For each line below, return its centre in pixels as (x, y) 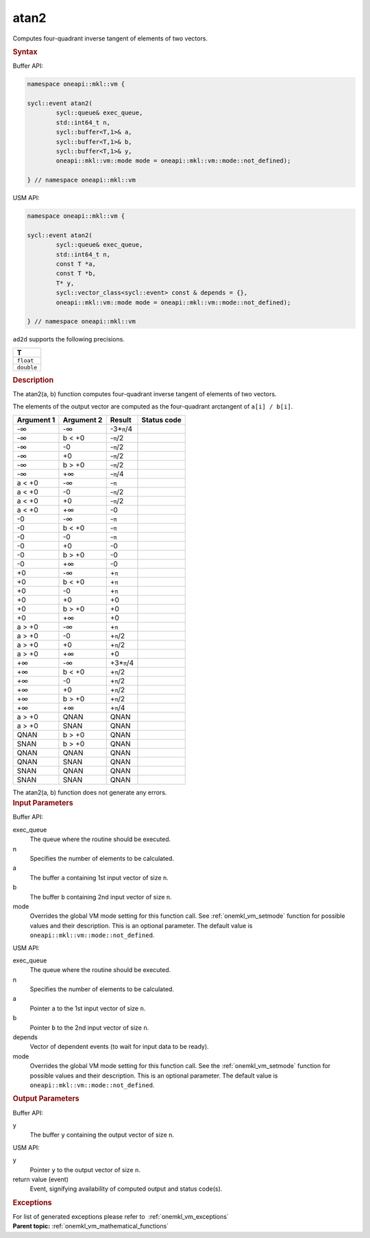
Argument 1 (36, 420)
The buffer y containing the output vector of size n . (102, 1135)
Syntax (25, 51)
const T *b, (76, 274)
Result (121, 420)
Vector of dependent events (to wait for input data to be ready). (119, 1047)
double (27, 367)
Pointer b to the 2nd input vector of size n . (89, 1028)
